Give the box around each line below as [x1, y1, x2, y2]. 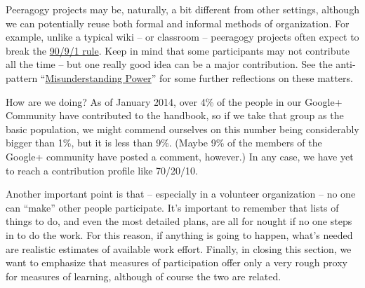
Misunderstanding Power [45, 70, 152, 85]
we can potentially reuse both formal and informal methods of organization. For [6, 15, 350, 30]
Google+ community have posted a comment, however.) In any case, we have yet [6, 149, 354, 163]
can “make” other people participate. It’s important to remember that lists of [6, 200, 339, 214]
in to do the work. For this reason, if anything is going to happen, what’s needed [6, 227, 353, 242]
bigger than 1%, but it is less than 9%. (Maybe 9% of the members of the [6, 135, 322, 150]
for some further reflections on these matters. [159, 70, 353, 85]
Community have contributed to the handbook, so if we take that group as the [6, 108, 344, 123]
